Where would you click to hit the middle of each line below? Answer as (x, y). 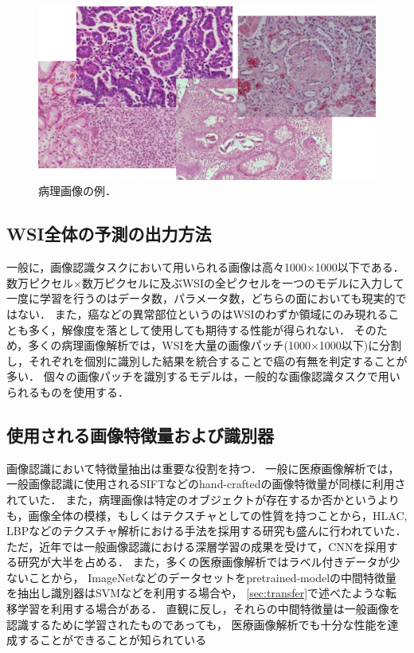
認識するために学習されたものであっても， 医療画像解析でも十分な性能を (197, 624)
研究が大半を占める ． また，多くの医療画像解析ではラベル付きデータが (203, 562)
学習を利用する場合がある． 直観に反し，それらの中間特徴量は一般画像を (209, 609)
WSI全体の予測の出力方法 (109, 234)
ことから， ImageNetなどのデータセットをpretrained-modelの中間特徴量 (213, 577)
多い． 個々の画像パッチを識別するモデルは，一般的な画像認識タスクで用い (203, 376)
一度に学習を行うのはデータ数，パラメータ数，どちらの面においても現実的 (201, 298)
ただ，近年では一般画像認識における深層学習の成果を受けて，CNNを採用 (197, 546)
